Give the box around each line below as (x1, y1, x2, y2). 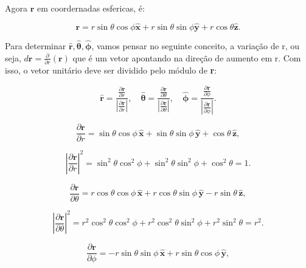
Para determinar (5, 40, 66, 52)
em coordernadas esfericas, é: (37, 2, 145, 14)
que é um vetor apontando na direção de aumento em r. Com (72, 51, 301, 64)
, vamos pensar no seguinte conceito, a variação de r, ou (91, 40, 300, 52)
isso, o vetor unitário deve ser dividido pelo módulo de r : (5, 63, 217, 76)
